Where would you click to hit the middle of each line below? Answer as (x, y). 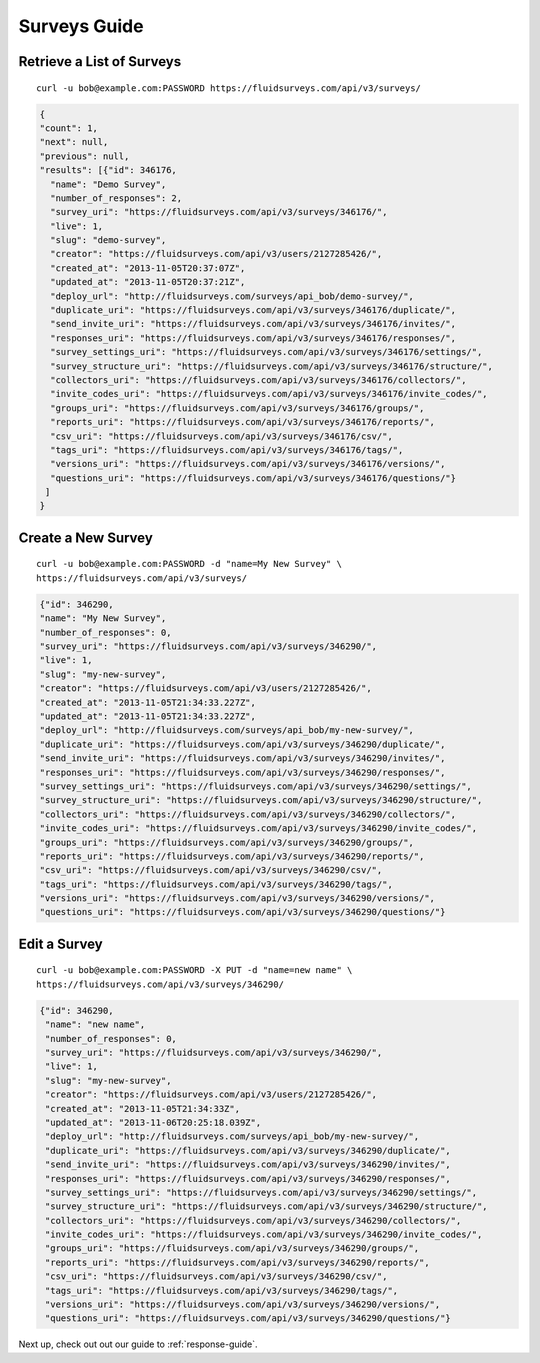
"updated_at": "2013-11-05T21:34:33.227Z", (148, 716)
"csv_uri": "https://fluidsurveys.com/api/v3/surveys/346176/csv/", (222, 436)
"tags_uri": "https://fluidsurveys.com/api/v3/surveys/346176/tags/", (227, 449)
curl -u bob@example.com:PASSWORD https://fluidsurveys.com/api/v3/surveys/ (229, 88)
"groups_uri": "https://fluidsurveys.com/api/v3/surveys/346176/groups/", (237, 408)
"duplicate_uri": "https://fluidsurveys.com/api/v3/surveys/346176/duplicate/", (253, 310)
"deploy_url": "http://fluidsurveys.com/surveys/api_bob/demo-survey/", (232, 296)
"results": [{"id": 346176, (108, 170)
